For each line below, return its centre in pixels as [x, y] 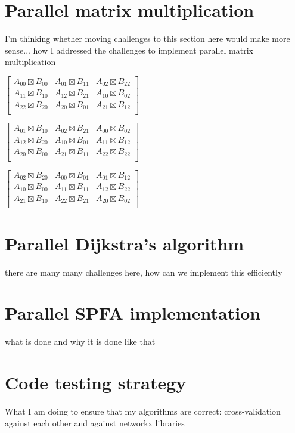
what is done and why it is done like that [80, 341]
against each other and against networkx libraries [95, 423]
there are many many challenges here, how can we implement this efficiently [144, 272]
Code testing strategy [96, 383]
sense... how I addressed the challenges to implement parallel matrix [129, 50]
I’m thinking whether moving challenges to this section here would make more [147, 38]
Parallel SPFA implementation [133, 313]
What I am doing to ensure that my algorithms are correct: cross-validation [143, 411]
